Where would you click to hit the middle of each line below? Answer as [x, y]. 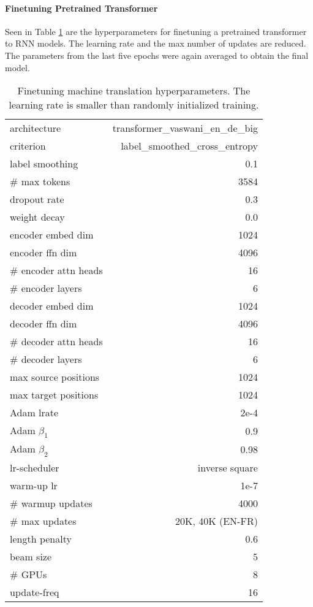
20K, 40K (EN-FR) [217, 521]
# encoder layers [46, 288]
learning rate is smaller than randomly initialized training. [134, 105]
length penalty [41, 538]
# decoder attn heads [56, 342]
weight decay [37, 217]
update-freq [35, 592]
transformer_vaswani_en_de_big [185, 128]
